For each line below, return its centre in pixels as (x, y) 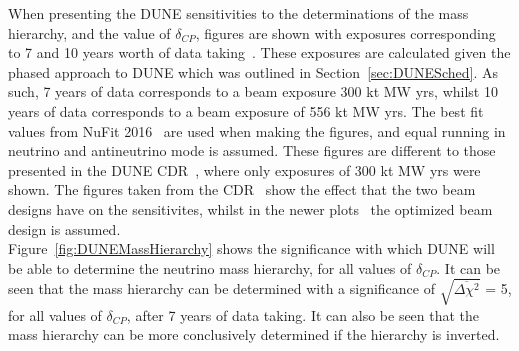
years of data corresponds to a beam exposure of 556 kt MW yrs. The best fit (246, 110)
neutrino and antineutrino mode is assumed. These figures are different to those (252, 150)
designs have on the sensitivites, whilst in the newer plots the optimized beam (250, 208)
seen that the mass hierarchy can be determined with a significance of (221, 288)
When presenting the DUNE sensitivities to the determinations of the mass (238, 13)
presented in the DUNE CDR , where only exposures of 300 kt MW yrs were (244, 169)
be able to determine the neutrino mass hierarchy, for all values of (210, 267)
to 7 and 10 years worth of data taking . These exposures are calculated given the (259, 52)
